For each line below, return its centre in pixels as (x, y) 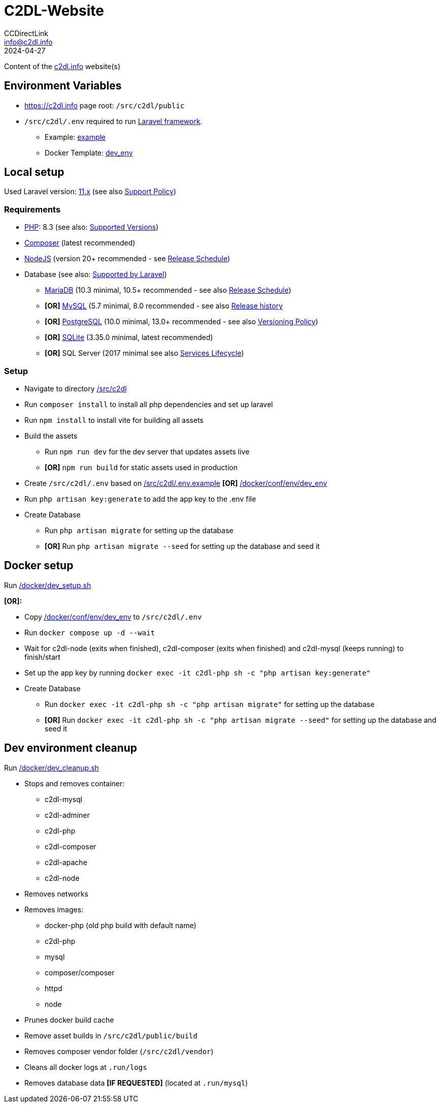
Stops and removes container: (75, 783)
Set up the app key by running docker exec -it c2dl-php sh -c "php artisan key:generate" (198, 672)
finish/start (42, 657)
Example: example (75, 137)
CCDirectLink (26, 33)
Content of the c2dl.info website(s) (62, 66)
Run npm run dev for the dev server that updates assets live (147, 451)
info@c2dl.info (28, 42)
